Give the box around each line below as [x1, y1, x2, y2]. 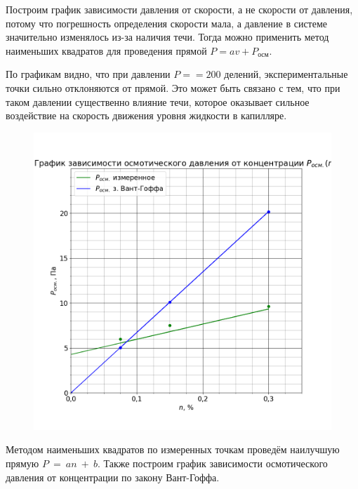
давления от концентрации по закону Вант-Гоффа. [6, 469, 220, 484]
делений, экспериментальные [224, 67, 348, 81]
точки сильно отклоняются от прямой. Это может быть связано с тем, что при [6, 80, 340, 95]
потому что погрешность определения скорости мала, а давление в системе [6, 15, 328, 30]
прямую [6, 455, 39, 470]
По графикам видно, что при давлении [6, 67, 171, 81]
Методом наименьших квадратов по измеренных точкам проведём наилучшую [6, 442, 340, 457]
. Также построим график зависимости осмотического [97, 455, 328, 470]
